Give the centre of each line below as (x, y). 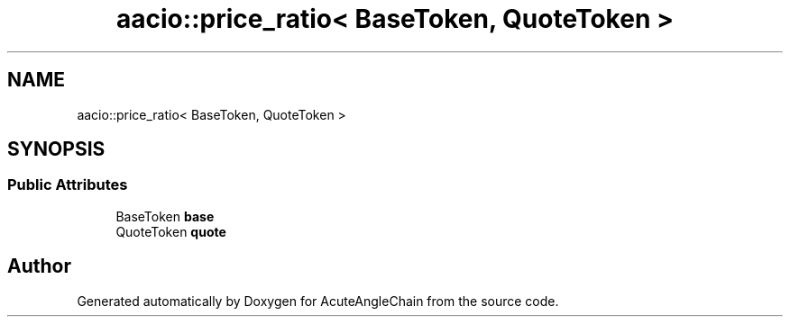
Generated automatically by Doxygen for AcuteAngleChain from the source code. (318, 301)
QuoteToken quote (171, 231)
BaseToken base (165, 216)
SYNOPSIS (56, 149)
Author (39, 266)
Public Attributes (68, 185)
